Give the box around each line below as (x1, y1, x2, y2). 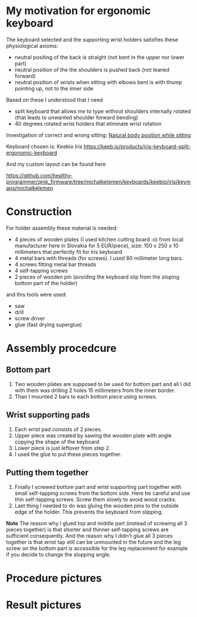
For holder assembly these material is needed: (6, 224, 118, 232)
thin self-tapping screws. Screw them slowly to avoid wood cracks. (14, 495, 177, 503)
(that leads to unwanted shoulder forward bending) (14, 113, 138, 121)
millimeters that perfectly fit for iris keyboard (14, 248, 123, 255)
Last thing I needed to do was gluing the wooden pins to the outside (14, 502, 179, 509)
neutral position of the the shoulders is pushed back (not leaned (14, 66, 170, 73)
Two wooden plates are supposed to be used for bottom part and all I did (14, 380, 191, 387)
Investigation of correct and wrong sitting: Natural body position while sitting (6, 131, 191, 139)
